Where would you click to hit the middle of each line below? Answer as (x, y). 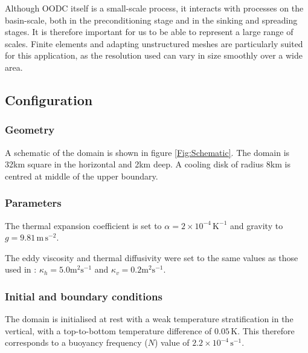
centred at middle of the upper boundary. (82, 176)
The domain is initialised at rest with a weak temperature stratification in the (149, 319)
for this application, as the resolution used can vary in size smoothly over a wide (154, 55)
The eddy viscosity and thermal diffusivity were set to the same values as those (152, 257)
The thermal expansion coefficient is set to (83, 225)
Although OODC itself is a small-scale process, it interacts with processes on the (154, 8)
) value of (172, 342)
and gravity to (256, 225)
